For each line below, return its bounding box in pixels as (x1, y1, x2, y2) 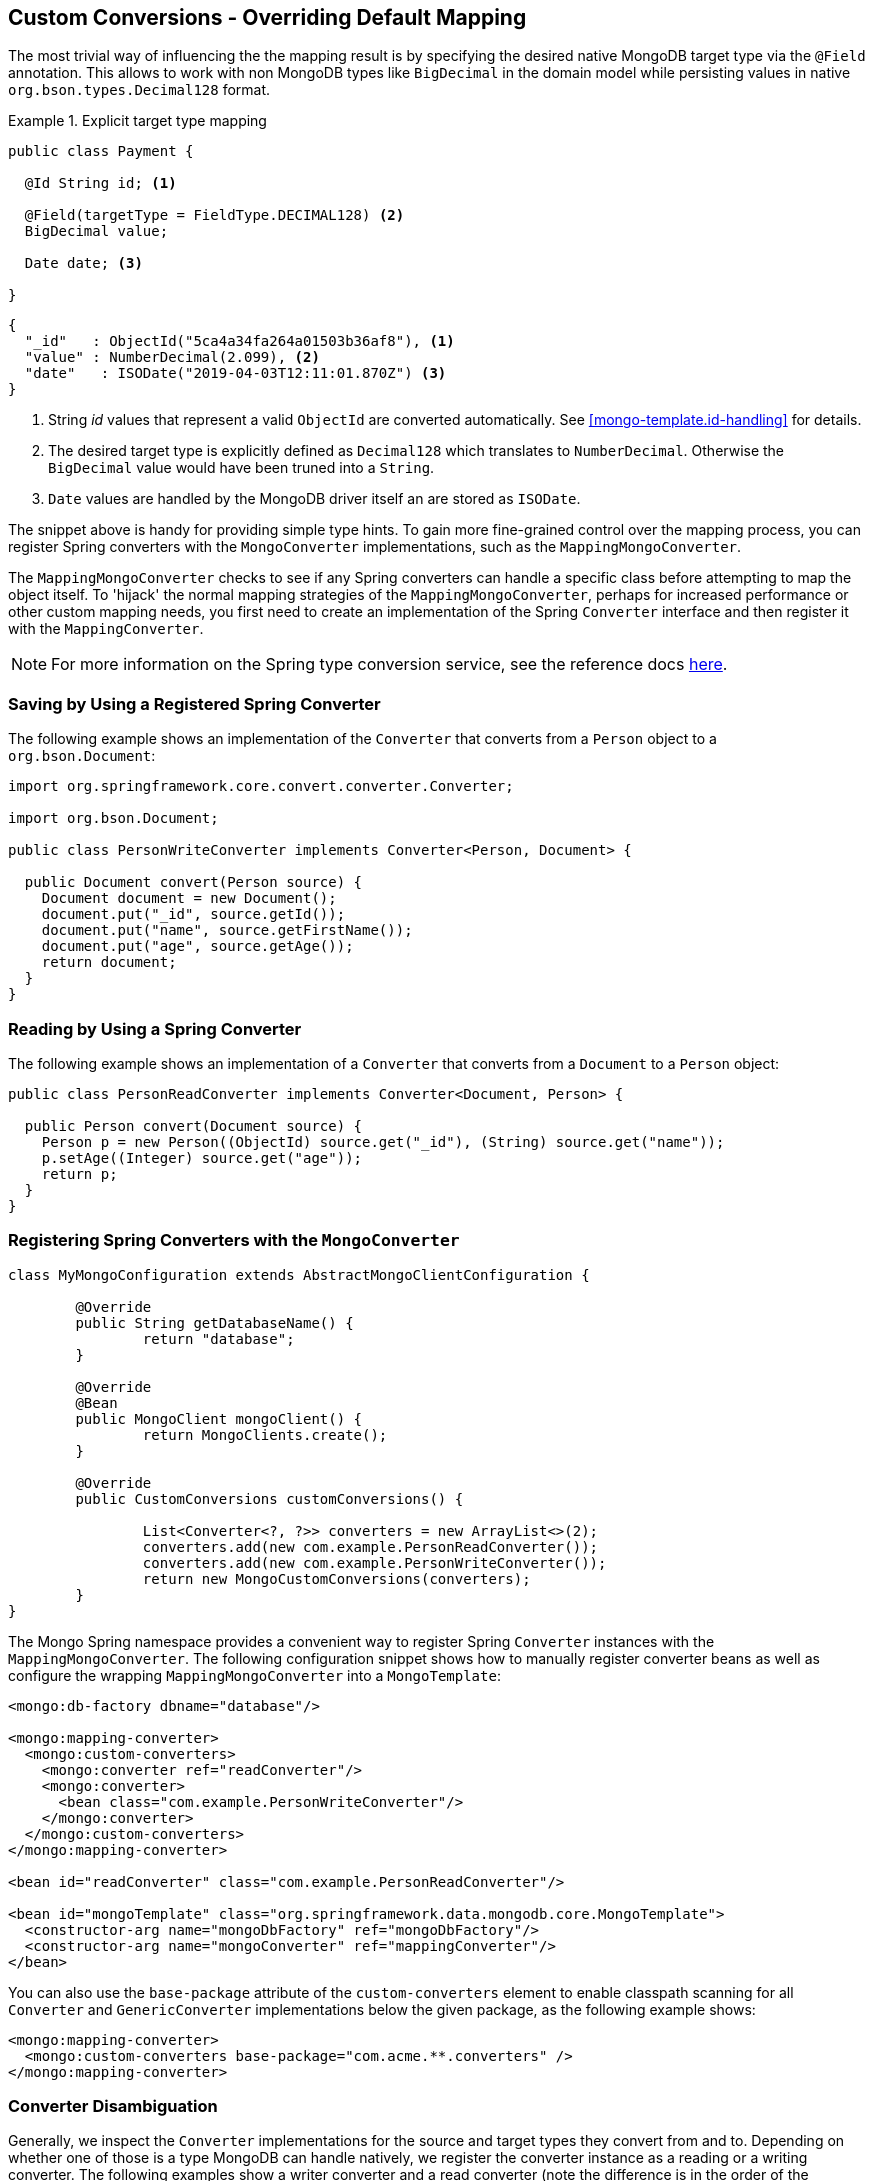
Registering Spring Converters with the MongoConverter (8, 1230, 460, 1251)
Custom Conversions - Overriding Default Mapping (8, 5, 527, 30)
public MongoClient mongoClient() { (75, 1410, 363, 1427)
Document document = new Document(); (41, 890, 337, 907)
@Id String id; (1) (24, 175, 177, 192)
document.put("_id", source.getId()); (41, 906, 346, 923)
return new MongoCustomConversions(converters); (142, 1570, 531, 1587)
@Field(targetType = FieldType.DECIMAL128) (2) (24, 207, 405, 224)
